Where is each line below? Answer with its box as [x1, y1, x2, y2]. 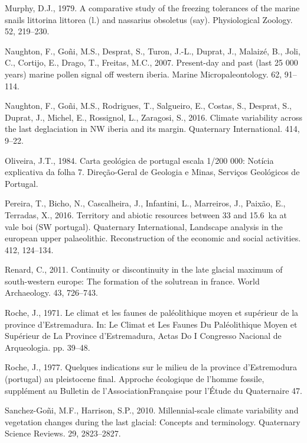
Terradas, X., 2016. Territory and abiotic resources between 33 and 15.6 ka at [5, 208, 288, 221]
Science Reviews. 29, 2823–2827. [5, 427, 121, 439]
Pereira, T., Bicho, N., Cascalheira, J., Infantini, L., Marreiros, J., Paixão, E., [5, 197, 286, 209]
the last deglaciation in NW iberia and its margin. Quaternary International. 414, [5, 122, 300, 135]
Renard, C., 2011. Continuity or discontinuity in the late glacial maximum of [5, 263, 283, 276]
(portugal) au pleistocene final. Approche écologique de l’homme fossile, [5, 373, 264, 385]
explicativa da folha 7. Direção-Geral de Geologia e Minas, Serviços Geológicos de [5, 166, 300, 178]
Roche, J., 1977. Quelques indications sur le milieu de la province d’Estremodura [5, 361, 297, 373]
